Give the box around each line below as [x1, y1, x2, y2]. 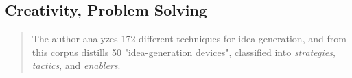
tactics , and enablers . [32, 58, 121, 73]
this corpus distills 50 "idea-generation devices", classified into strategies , [32, 44, 336, 59]
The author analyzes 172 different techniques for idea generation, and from [32, 31, 347, 46]
